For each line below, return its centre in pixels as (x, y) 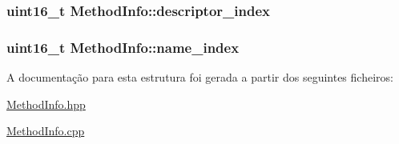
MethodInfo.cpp (46, 131)
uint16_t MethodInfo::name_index (123, 47)
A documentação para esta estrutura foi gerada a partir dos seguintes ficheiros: (200, 77)
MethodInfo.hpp (46, 104)
